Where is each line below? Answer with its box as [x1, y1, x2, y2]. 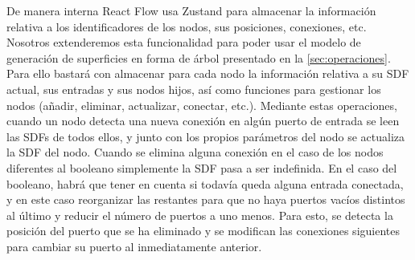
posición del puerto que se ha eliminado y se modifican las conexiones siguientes [6, 222, 400, 239]
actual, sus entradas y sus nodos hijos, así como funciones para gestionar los [6, 80, 381, 97]
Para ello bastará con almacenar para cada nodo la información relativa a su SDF [6, 65, 409, 82]
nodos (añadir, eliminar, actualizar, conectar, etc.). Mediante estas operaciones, [6, 96, 397, 113]
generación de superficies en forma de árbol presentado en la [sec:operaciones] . [6, 49, 391, 66]
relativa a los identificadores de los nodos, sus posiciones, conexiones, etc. [6, 18, 367, 35]
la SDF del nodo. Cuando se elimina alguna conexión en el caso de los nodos [6, 144, 384, 160]
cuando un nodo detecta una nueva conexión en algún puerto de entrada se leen [6, 112, 400, 129]
